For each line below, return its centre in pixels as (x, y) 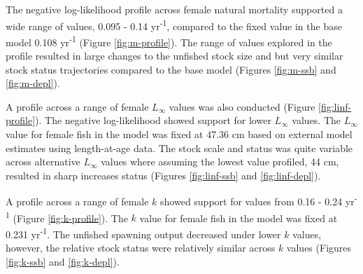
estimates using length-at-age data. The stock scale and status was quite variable (179, 148)
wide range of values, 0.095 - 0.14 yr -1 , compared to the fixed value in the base (174, 25)
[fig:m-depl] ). (33, 83)
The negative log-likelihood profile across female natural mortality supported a (174, 9)
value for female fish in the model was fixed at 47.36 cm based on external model (179, 134)
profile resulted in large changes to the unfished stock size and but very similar (175, 56)
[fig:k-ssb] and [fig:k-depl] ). (63, 261)
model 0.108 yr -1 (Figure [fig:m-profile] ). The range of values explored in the (169, 41)
